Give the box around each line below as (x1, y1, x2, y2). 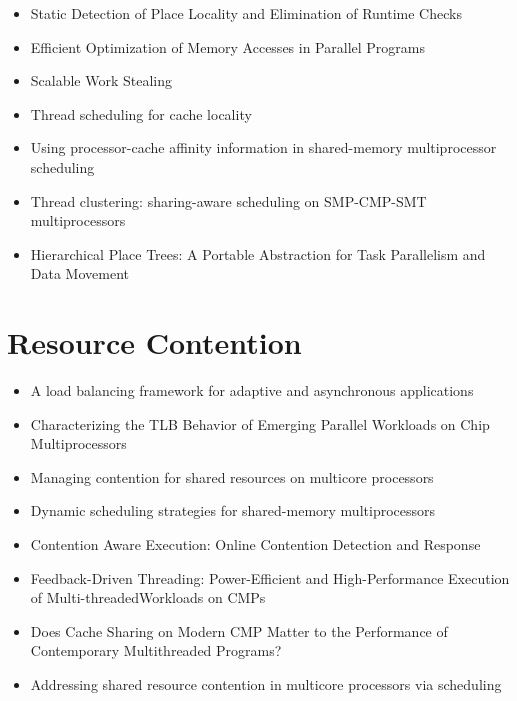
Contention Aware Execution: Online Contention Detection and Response (30, 534, 481, 555)
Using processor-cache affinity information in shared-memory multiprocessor (30, 137, 497, 158)
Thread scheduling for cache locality (30, 103, 252, 124)
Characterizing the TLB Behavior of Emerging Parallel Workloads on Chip (30, 413, 490, 434)
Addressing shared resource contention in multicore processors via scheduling (30, 674, 502, 694)
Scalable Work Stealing (30, 70, 173, 91)
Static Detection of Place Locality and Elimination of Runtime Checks (30, 3, 462, 23)
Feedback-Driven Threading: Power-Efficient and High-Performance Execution (30, 567, 510, 588)
